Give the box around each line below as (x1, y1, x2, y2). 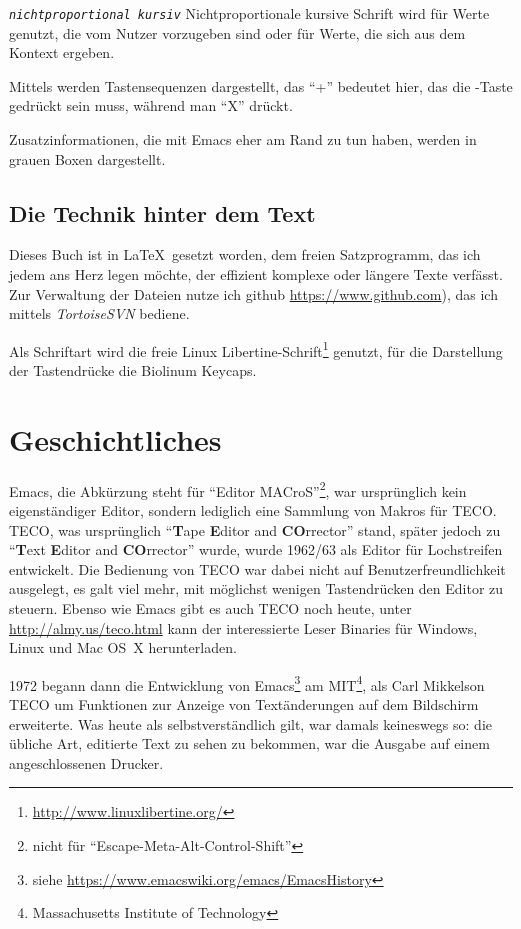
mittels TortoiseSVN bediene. (9, 303, 190, 324)
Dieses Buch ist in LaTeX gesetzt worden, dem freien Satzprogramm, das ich (9, 244, 481, 265)
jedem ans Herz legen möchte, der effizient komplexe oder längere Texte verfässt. (9, 264, 503, 285)
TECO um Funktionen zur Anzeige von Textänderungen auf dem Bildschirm (9, 694, 479, 715)
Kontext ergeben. (9, 42, 115, 63)
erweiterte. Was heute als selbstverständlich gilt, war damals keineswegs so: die (9, 713, 492, 734)
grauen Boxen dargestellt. (9, 148, 166, 169)
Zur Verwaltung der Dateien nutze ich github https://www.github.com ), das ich (9, 283, 498, 304)
